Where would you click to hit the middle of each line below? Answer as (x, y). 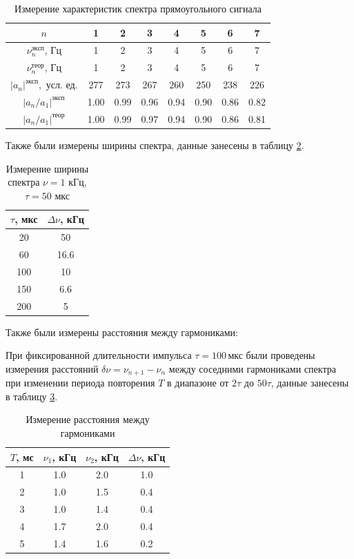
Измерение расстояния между (88, 419)
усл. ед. (62, 86)
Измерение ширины (47, 168)
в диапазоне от (198, 383)
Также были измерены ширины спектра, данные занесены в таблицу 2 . (155, 145)
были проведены (281, 355)
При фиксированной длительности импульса (99, 355)
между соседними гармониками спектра (252, 368)
